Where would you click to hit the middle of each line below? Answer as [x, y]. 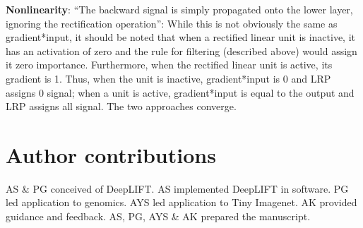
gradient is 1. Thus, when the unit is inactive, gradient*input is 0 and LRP [168, 78]
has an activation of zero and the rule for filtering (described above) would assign [181, 50]
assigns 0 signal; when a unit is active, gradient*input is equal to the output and [180, 92]
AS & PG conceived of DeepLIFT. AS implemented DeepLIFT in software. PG [177, 188]
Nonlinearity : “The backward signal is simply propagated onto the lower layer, [179, 9]
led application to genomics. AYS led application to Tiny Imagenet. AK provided [181, 202]
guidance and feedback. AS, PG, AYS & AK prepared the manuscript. [158, 216]
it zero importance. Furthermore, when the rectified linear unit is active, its [169, 65]
